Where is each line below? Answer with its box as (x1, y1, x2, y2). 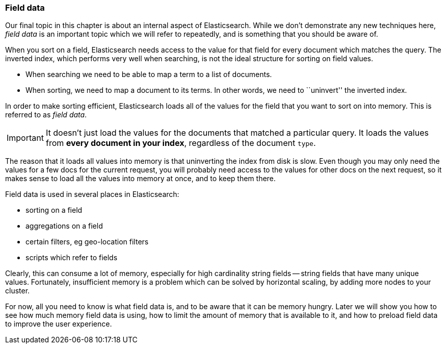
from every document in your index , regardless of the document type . (45, 138, 316, 148)
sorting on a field (25, 206, 83, 215)
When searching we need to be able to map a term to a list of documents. (25, 70, 272, 79)
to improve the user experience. (5, 319, 112, 329)
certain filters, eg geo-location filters (25, 237, 149, 246)
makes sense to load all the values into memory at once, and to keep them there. (5, 174, 276, 183)
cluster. (5, 286, 30, 295)
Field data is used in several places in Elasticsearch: (5, 190, 179, 199)
